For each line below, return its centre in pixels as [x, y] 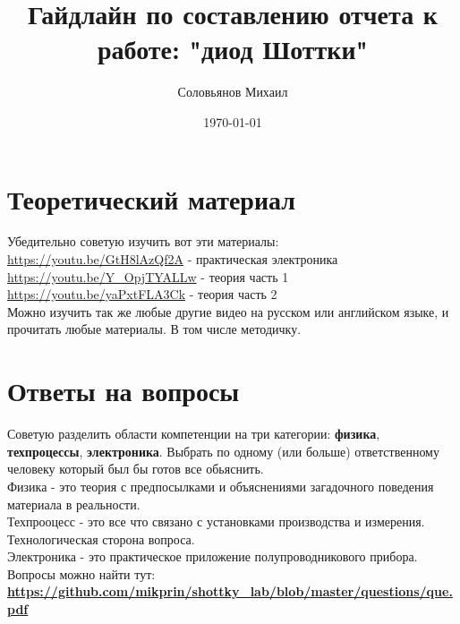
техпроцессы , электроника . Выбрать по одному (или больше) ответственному [223, 451]
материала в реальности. [74, 504]
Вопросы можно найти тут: [81, 573]
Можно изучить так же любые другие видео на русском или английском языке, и [228, 311]
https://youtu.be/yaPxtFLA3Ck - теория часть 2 [142, 294]
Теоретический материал [152, 198]
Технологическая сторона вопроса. [101, 539]
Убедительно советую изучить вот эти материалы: [143, 241]
